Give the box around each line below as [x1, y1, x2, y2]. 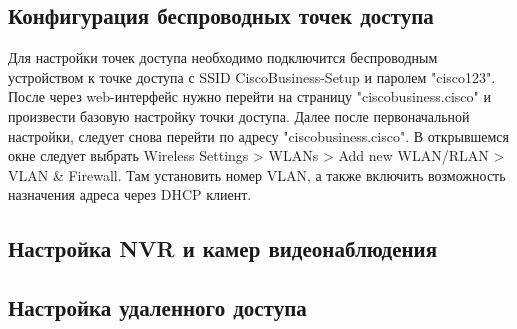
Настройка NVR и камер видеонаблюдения [8, 233, 438, 264]
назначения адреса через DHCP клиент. [8, 184, 252, 205]
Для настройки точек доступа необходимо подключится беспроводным [8, 47, 438, 68]
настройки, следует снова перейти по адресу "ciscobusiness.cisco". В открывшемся [8, 125, 510, 146]
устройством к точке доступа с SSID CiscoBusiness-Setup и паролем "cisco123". [8, 66, 496, 87]
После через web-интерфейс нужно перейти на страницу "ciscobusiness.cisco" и [8, 86, 491, 107]
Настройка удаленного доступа [8, 292, 307, 323]
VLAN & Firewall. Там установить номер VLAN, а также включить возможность [8, 164, 506, 185]
